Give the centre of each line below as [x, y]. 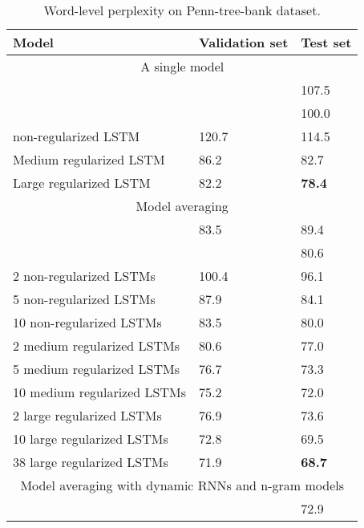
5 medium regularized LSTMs [96, 369]
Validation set [243, 42]
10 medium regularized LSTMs [99, 392]
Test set [326, 42]
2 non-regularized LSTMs [84, 276]
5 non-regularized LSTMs [84, 299]
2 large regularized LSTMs [87, 415]
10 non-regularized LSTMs [87, 322]
